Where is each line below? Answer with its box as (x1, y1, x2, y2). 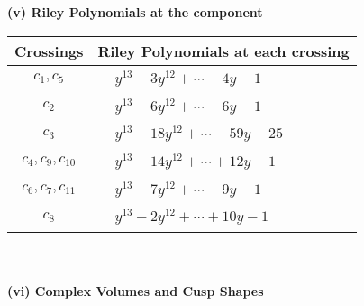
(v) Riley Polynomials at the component (7, 3, 263, 21)
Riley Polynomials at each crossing (97, 40, 350, 61)
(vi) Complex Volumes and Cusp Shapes (7, 281, 264, 300)
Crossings (14, 40, 84, 61)
